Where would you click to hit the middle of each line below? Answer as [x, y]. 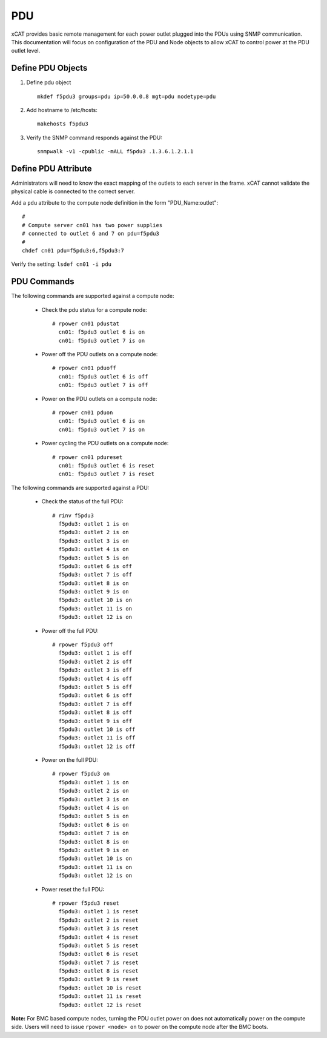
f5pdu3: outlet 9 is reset [98, 979]
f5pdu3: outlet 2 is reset [98, 920]
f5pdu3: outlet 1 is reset [98, 912]
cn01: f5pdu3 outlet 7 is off [103, 385]
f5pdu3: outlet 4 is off [95, 679]
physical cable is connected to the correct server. [73, 191]
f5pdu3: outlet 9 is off [95, 721]
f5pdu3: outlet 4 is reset [98, 937]
